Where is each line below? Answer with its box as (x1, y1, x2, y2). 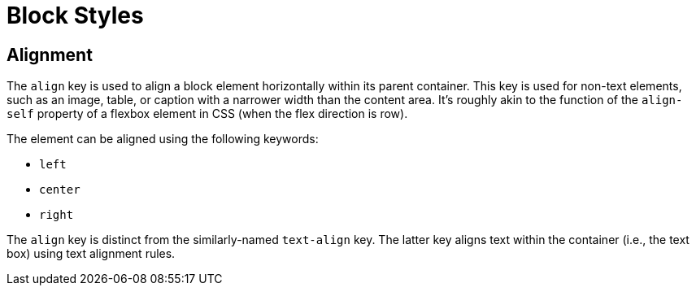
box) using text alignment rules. (7, 246, 176, 261)
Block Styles (7, 2, 144, 29)
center (39, 183, 80, 197)
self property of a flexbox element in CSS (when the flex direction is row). (7, 107, 408, 121)
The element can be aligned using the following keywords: (7, 132, 319, 146)
